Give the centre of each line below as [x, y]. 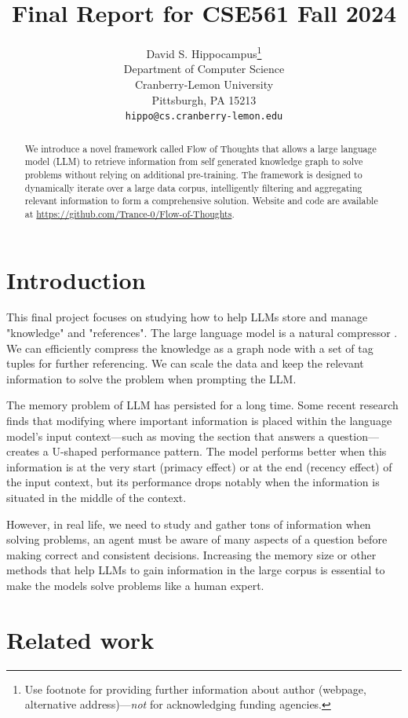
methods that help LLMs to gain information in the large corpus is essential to [196, 570]
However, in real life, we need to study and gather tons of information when [189, 524]
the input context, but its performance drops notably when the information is [193, 482]
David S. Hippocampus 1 [204, 52]
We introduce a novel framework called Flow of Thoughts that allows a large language [200, 148]
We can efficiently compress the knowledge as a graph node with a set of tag [190, 348]
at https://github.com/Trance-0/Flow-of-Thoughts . [129, 213]
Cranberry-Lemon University [204, 84]
